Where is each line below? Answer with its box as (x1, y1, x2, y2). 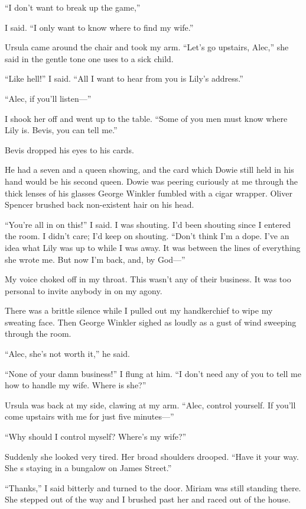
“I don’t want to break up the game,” (5, 1, 141, 13)
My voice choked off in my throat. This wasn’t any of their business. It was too (5, 273, 291, 285)
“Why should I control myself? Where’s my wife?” (5, 430, 187, 443)
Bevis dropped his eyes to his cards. (5, 143, 134, 156)
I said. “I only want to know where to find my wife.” (5, 21, 194, 33)
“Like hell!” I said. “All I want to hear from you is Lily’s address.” (5, 72, 243, 85)
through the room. (5, 327, 71, 340)
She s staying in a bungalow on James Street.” (5, 462, 172, 474)
